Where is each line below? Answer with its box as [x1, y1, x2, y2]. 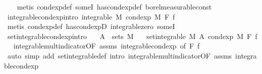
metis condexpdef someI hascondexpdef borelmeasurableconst [17, 1, 212, 11]
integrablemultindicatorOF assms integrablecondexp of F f [13, 40, 200, 51]
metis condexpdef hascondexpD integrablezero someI [7, 21, 175, 31]
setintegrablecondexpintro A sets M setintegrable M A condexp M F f [7, 30, 257, 41]
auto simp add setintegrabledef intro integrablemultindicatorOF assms [7, 50, 232, 60]
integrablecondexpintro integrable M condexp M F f [7, 11, 175, 21]
